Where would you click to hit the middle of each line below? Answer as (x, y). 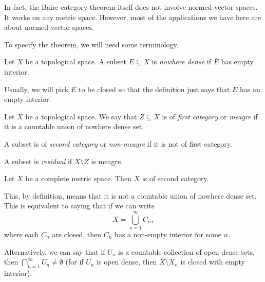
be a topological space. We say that (81, 116)
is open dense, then (127, 262)
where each (22, 234)
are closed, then (77, 234)
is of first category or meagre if (210, 116)
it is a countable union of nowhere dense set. (74, 126)
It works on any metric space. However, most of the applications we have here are (133, 17)
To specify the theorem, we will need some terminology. (91, 44)
